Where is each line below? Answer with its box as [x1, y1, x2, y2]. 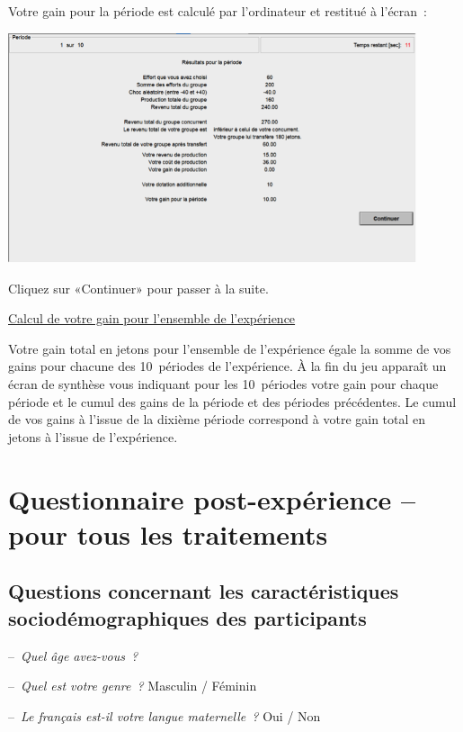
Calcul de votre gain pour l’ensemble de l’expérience [8, 309, 296, 328]
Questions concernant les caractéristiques [8, 577, 399, 605]
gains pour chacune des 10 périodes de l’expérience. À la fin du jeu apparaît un [8, 357, 447, 375]
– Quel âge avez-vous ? [8, 646, 138, 664]
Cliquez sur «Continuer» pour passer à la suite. [8, 278, 269, 297]
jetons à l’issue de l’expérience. [8, 427, 178, 446]
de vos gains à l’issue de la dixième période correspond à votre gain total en [8, 410, 426, 429]
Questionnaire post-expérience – [8, 480, 416, 517]
